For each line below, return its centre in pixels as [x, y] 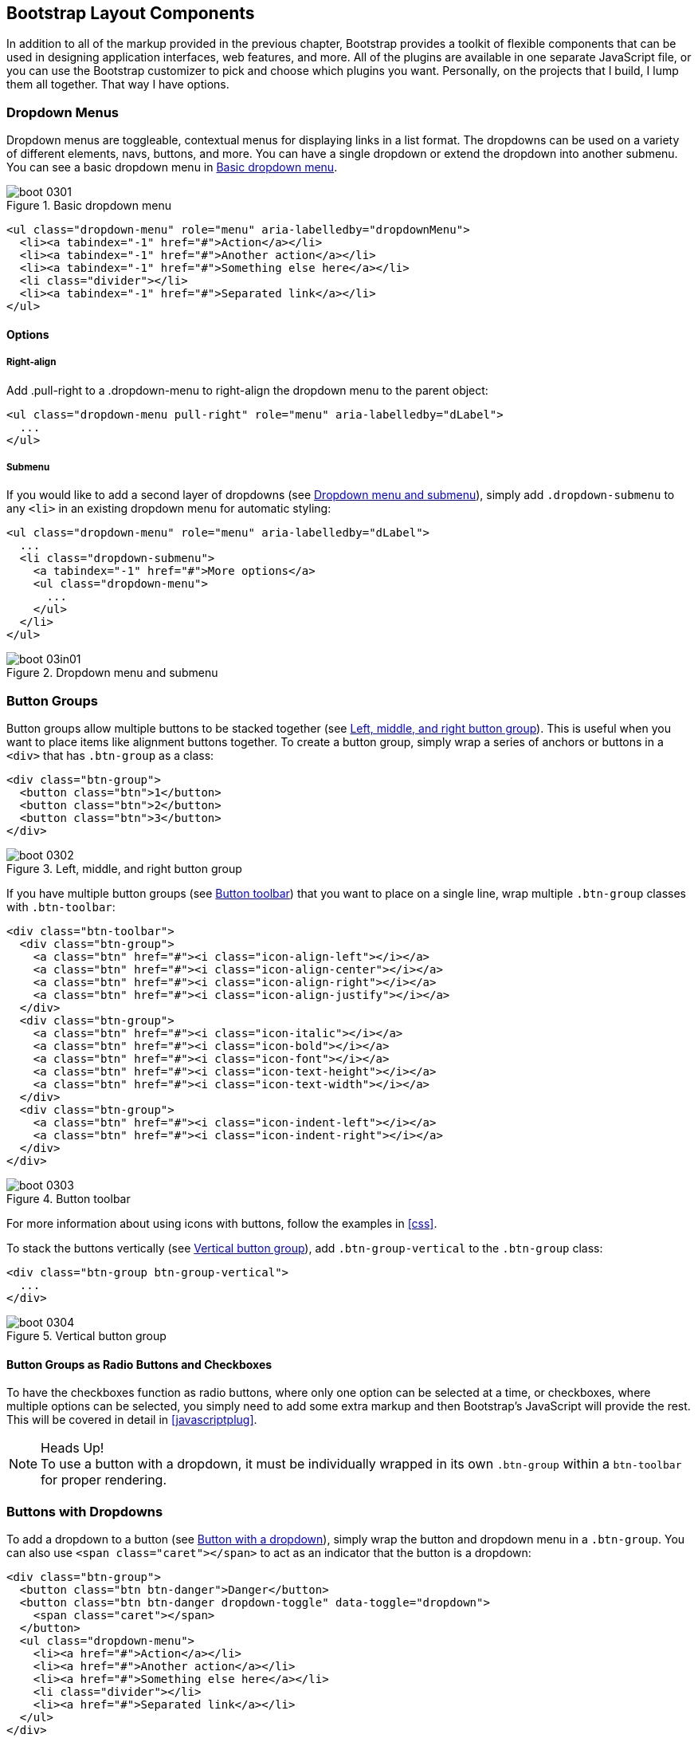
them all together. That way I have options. [118, 85]
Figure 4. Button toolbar [69, 1199]
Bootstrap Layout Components [131, 13]
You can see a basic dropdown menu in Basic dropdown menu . [172, 167]
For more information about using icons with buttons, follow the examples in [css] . [222, 1224]
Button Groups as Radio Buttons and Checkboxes [139, 1364]
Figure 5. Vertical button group [86, 1336]
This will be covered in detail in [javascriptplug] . [132, 1420]
